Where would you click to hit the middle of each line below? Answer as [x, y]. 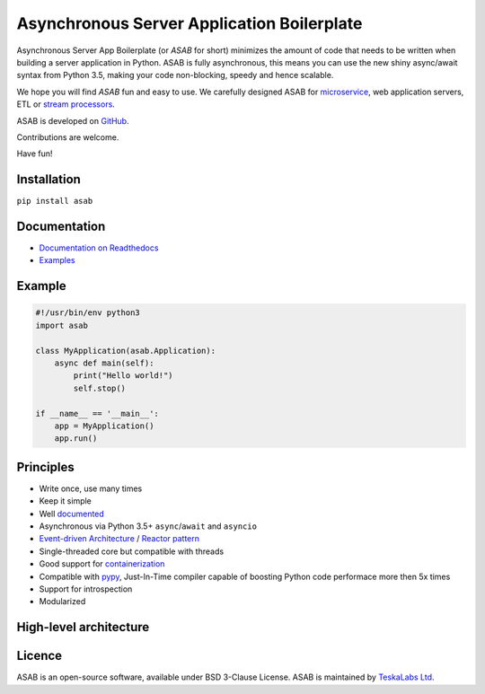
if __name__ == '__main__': [97, 413]
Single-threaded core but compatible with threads [132, 551]
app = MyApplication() [104, 426]
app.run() [76, 439]
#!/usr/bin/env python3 [88, 313]
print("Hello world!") [123, 376]
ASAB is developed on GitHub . [73, 120]
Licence [40, 656]
